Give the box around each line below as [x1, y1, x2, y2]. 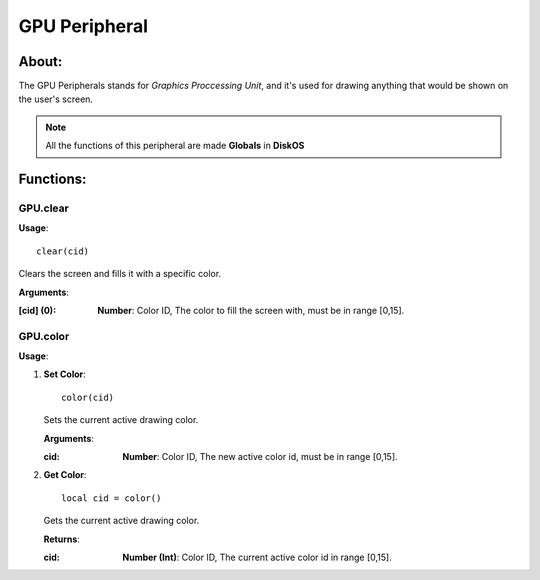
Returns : [43, 533, 80, 545]
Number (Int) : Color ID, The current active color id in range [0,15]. [122, 551, 392, 563]
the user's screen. [18, 93, 94, 105]
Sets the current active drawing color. [43, 414, 199, 426]
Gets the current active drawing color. [43, 515, 200, 527]
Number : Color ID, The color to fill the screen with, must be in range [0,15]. [97, 304, 405, 316]
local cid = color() [61, 492, 162, 504]
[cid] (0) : [18, 304, 57, 316]
